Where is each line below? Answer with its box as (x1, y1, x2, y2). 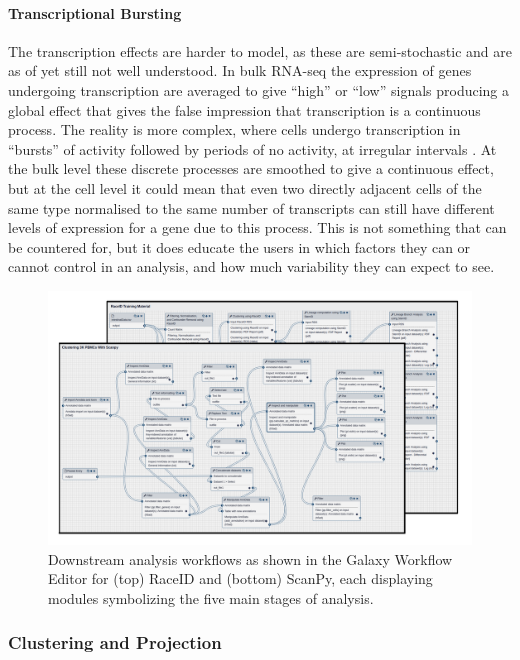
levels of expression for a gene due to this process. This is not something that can (8, 217, 507, 238)
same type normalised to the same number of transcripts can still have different (8, 197, 495, 218)
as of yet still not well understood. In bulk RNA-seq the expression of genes (8, 60, 472, 81)
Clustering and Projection (8, 630, 222, 655)
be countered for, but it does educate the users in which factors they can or (8, 236, 471, 257)
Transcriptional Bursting (8, 2, 182, 23)
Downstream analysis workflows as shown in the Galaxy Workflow (48, 548, 453, 569)
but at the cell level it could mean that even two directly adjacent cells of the (8, 177, 482, 198)
